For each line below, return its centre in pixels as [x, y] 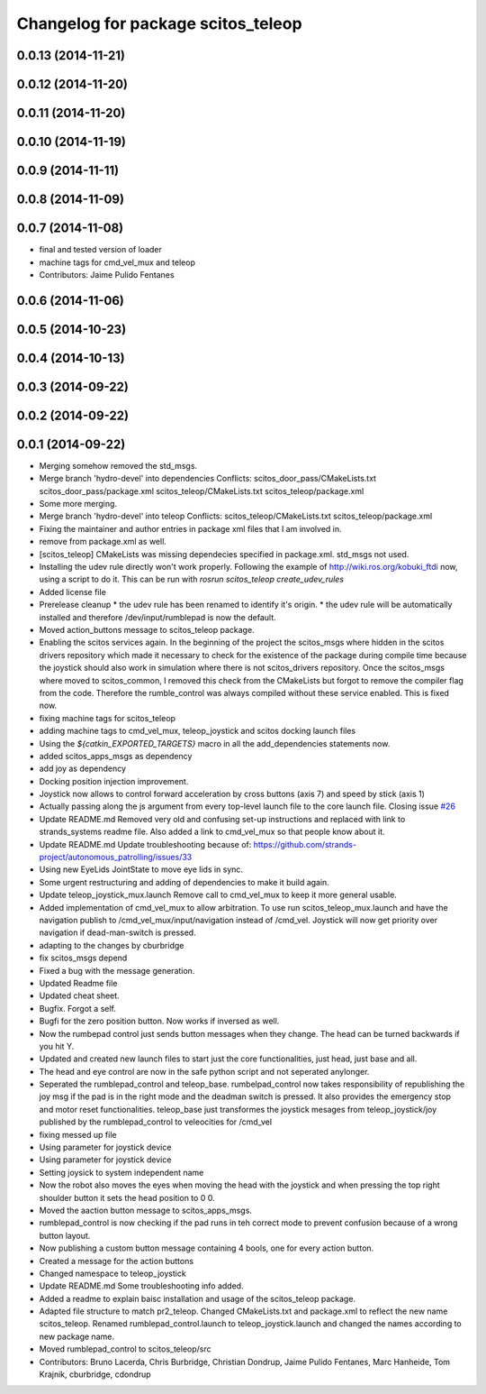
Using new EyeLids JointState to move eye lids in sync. [141, 869]
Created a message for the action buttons [116, 1261]
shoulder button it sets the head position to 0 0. [127, 1197]
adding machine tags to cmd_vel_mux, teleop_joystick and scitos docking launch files [197, 731]
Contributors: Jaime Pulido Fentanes [107, 274]
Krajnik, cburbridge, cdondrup [95, 1374]
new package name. [76, 1336]
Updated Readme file [78, 983]
